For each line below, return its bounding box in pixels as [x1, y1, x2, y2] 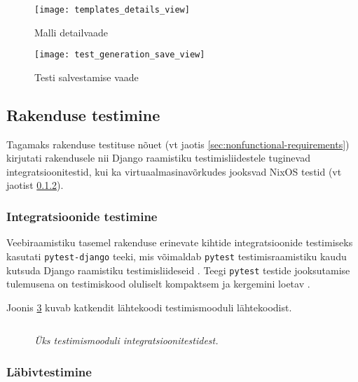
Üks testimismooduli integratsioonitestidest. [34, 333, 219, 348]
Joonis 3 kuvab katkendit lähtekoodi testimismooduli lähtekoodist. [6, 299, 292, 314]
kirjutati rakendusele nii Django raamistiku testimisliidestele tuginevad [6, 150, 310, 165]
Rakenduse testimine [6, 104, 160, 125]
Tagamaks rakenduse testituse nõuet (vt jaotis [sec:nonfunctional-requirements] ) [6, 136, 350, 151]
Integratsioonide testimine [6, 208, 158, 225]
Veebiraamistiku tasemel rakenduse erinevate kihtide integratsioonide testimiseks [6, 235, 353, 250]
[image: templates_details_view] [34, 5, 190, 15]
